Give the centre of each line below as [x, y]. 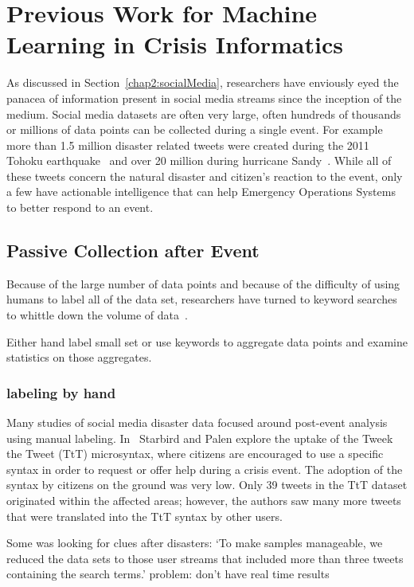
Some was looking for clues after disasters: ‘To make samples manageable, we [195, 543]
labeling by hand [61, 392]
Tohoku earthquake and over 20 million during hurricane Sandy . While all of [199, 160]
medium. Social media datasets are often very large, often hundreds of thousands [204, 113]
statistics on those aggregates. [79, 357]
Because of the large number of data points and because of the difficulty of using [203, 283]
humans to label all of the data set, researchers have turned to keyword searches [202, 299]
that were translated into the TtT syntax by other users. [145, 516]
